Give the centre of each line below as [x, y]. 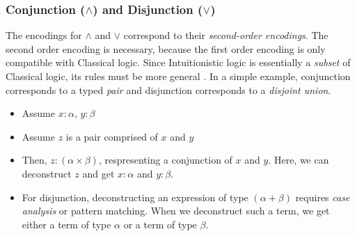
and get [98, 173]
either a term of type [66, 224]
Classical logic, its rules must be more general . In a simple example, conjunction [178, 76]
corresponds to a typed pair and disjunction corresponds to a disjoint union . [168, 89]
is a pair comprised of [112, 136]
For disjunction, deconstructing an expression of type [135, 197]
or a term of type [160, 224]
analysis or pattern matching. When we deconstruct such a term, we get [176, 211]
